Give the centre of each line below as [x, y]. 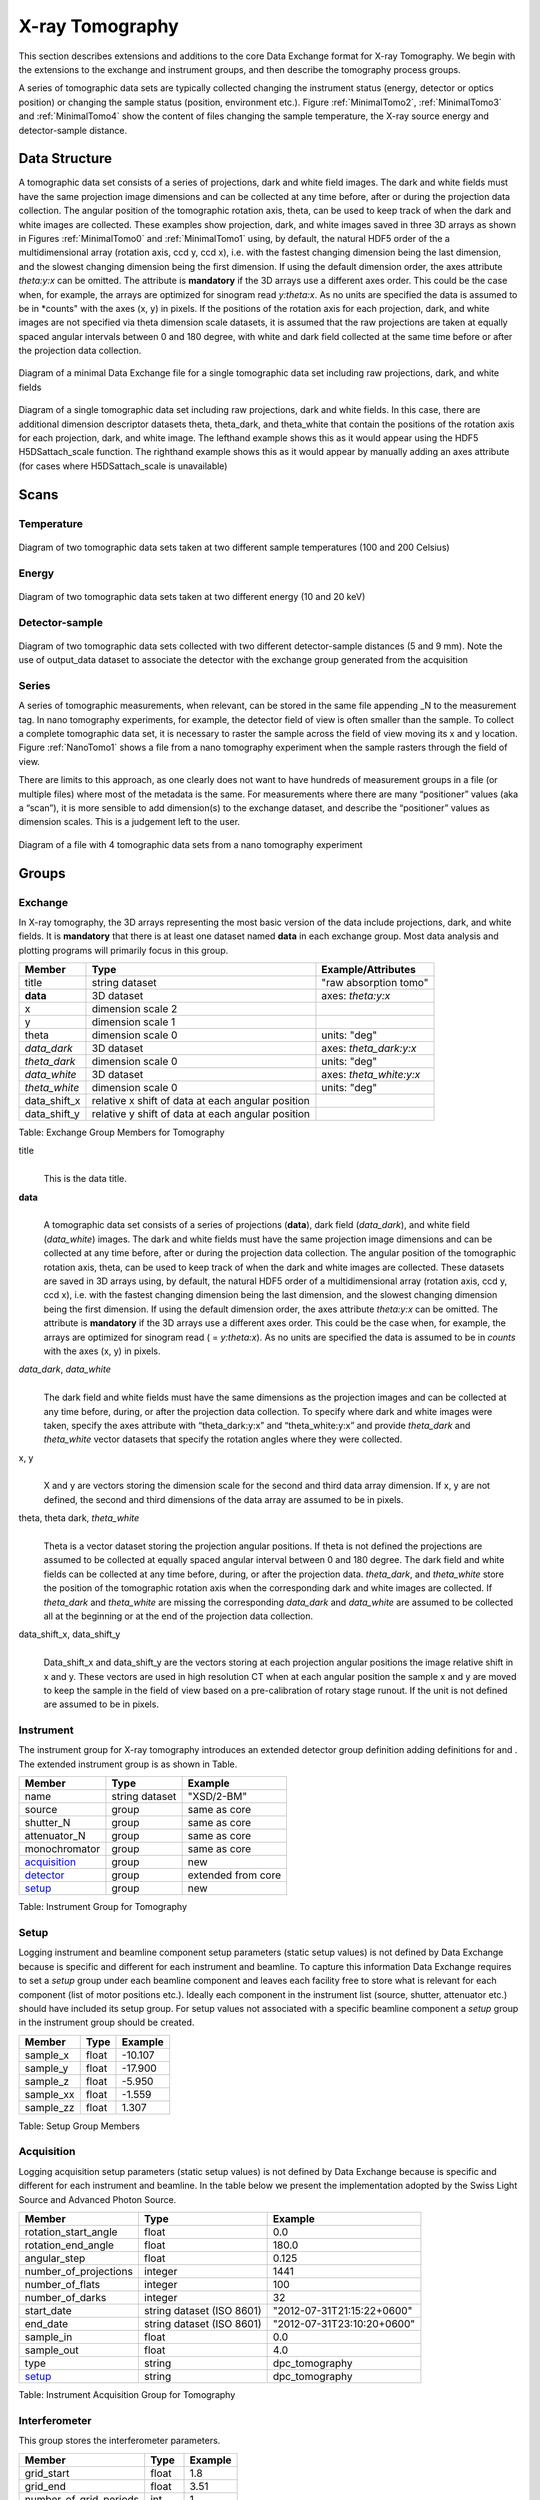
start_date [48, 2311]
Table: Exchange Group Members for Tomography [121, 1132]
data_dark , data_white [65, 1369]
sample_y [46, 2068]
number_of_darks [65, 2298]
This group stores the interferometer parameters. [119, 2441]
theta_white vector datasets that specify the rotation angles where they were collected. [223, 1439]
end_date [46, 2324]
